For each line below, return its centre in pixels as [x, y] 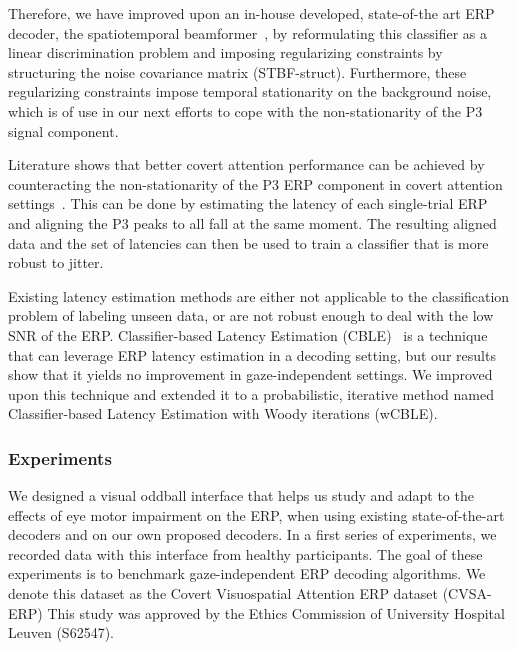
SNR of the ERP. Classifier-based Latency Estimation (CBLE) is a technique [248, 334]
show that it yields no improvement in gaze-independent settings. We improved [250, 374]
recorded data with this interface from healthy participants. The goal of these [245, 553]
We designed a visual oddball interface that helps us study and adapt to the [241, 495]
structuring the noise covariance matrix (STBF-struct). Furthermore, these [237, 71]
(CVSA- [467, 593]
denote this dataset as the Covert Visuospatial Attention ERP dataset [223, 593]
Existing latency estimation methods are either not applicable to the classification [259, 295]
